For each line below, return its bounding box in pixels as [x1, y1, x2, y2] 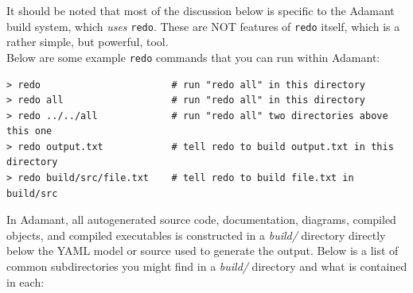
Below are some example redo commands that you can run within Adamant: [6, 48, 380, 65]
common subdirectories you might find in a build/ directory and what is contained [6, 258, 407, 275]
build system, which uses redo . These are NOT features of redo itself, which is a [6, 17, 400, 34]
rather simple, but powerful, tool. [6, 33, 169, 50]
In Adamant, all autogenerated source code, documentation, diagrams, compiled [6, 211, 396, 228]
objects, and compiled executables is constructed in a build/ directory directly [6, 226, 386, 243]
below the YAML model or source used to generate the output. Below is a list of [6, 242, 399, 259]
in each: [6, 273, 45, 290]
